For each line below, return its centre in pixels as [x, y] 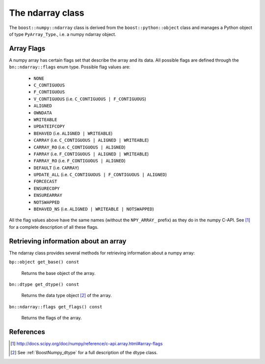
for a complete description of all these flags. [54, 227]
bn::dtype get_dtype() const [44, 284]
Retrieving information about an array [68, 241]
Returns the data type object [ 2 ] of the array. [66, 296]
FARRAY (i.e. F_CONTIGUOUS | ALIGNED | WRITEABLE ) [91, 154]
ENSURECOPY [47, 188]
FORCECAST [45, 182]
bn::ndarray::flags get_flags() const [56, 307]
